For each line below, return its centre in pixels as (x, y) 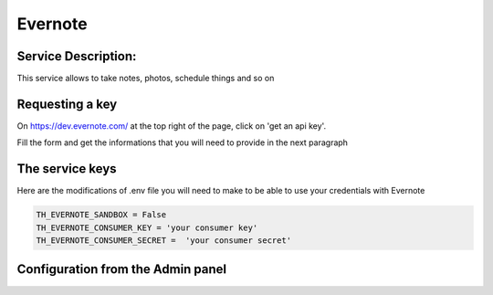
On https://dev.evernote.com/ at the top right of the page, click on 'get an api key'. (172, 126)
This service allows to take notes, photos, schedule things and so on (146, 79)
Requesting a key (67, 104)
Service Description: (77, 56)
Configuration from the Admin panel (122, 269)
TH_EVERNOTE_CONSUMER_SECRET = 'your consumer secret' (164, 241)
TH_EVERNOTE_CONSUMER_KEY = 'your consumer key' (147, 227)
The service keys (67, 169)
